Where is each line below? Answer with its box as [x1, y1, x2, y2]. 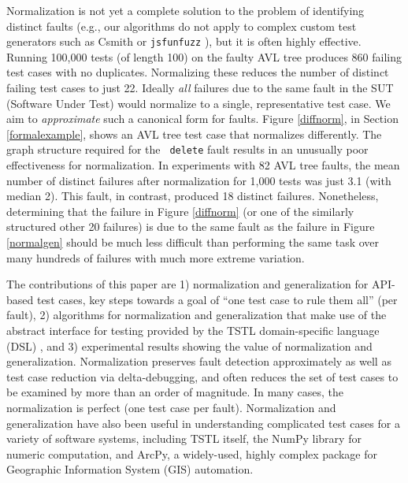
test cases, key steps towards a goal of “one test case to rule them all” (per [36, 291, 398, 307]
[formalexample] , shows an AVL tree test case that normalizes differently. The [6, 125, 382, 142]
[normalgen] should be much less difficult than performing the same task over [6, 234, 380, 251]
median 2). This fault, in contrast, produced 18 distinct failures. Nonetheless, [6, 188, 379, 204]
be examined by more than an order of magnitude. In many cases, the [6, 384, 344, 400]
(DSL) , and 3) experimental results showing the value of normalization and [6, 337, 373, 354]
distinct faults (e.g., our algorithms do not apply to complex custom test [6, 17, 357, 34]
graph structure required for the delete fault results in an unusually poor [6, 141, 369, 158]
